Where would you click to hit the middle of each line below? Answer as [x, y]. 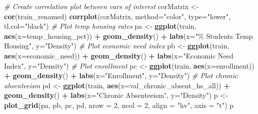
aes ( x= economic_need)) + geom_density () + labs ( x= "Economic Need [119, 55]
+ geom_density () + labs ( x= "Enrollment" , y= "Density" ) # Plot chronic [121, 75]
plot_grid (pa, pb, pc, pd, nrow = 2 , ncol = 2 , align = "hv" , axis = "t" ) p [119, 105]
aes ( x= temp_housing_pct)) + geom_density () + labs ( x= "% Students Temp [128, 36]
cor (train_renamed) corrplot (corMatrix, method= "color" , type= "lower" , [117, 16]
